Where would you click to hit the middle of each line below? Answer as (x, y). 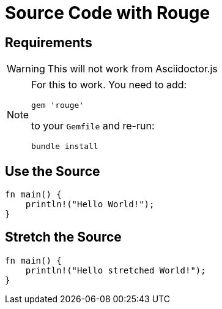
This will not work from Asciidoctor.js (132, 69)
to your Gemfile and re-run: (93, 126)
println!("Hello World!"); (90, 204)
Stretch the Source (63, 237)
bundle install (65, 147)
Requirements (49, 42)
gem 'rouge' (58, 105)
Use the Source (53, 171)
